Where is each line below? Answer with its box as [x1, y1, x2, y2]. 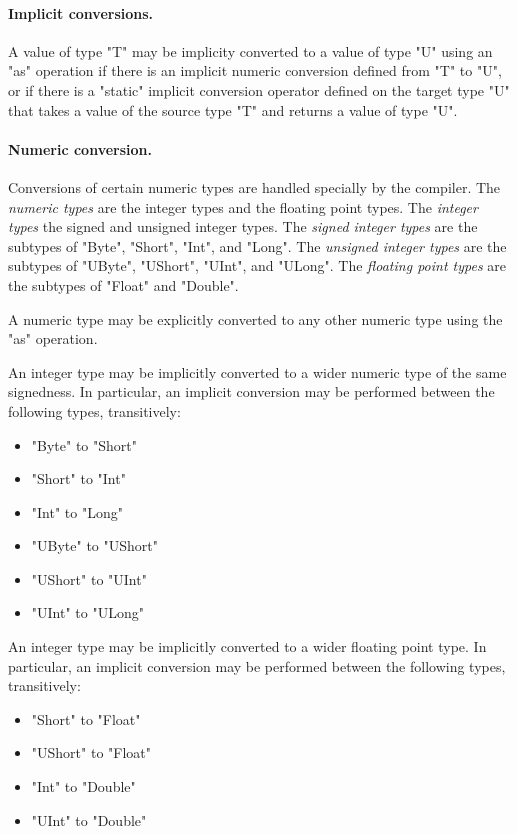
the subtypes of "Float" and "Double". [8, 274, 239, 295]
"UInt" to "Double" [31, 809, 147, 830]
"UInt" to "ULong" [31, 602, 144, 623]
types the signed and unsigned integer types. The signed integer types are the [8, 216, 478, 237]
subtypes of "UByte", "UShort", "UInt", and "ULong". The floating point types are [8, 255, 506, 276]
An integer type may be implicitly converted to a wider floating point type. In [8, 636, 487, 657]
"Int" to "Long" [31, 501, 123, 522]
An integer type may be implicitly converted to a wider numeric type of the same [8, 361, 507, 382]
